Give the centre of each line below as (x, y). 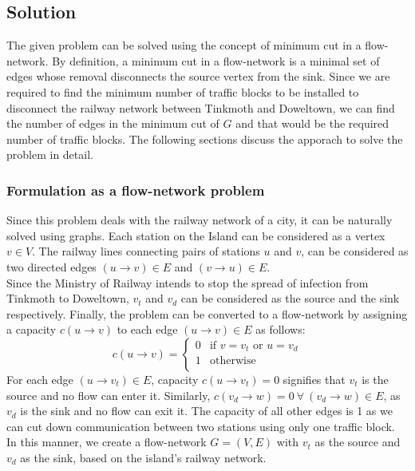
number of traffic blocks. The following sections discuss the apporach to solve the (205, 139)
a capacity (32, 329)
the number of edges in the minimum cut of (113, 123)
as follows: (281, 329)
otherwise (233, 361)
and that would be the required (312, 123)
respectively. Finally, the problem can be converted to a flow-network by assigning (207, 313)
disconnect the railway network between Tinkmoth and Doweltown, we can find (201, 107)
